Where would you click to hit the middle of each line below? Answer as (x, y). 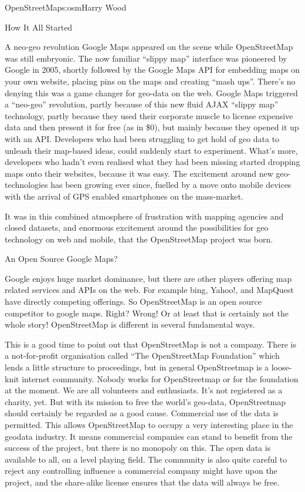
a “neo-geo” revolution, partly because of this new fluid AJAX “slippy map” (142, 104)
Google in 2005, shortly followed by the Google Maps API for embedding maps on (152, 70)
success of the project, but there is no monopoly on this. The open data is (138, 448)
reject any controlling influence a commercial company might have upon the (141, 471)
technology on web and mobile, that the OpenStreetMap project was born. (139, 239)
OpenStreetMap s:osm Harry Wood (66, 7)
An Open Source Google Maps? (61, 259)
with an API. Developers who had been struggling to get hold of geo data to (142, 138)
